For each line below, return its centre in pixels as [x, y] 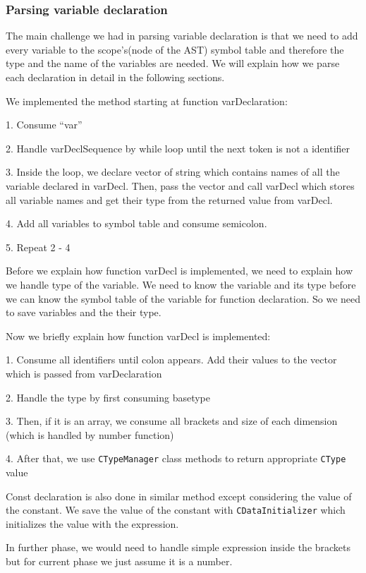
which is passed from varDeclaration [84, 373]
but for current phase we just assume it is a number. [119, 561]
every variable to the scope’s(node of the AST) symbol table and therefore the [175, 49]
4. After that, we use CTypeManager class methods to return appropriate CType [176, 458]
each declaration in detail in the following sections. [115, 77]
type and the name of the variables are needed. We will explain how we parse [173, 63]
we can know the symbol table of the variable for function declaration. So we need [183, 298]
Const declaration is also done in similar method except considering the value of [179, 496]
